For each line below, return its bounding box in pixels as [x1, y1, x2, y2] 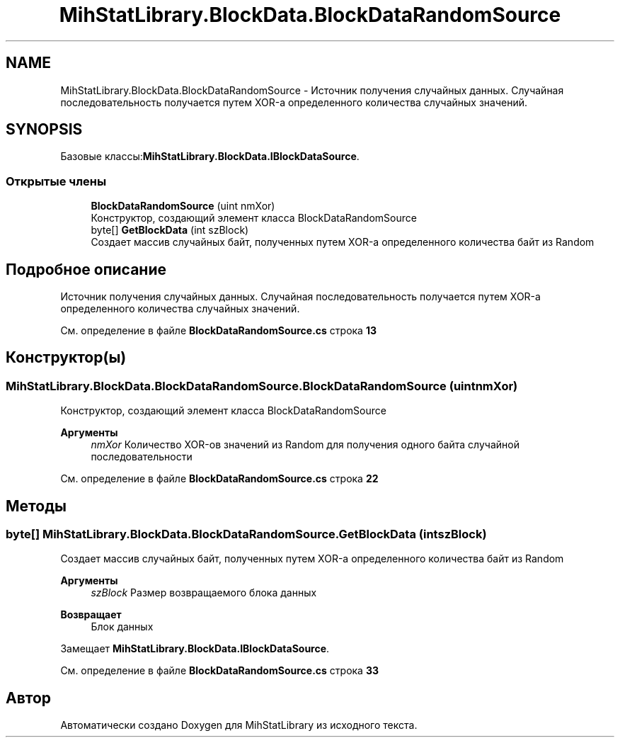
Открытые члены [6, 174, 107, 188]
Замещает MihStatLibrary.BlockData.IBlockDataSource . [60, 642, 330, 655]
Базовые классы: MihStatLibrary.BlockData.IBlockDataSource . [60, 150, 360, 163]
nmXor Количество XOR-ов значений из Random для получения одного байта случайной [91, 438, 519, 451]
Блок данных [91, 620, 154, 633]
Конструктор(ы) [6, 348, 127, 367]
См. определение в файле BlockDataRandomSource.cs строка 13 [60, 324, 377, 337]
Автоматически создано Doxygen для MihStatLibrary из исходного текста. [60, 719, 418, 732]
